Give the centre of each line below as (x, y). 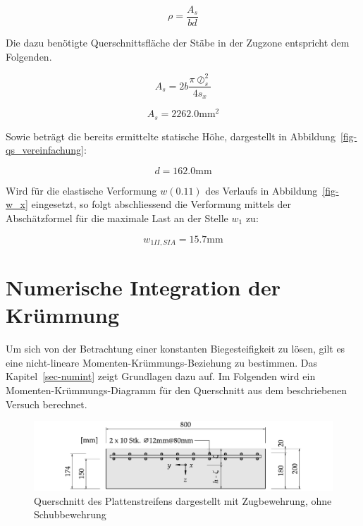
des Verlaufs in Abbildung (262, 190)
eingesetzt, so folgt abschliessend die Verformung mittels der (161, 204)
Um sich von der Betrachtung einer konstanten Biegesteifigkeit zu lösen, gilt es (176, 349)
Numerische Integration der (143, 287)
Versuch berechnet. (47, 404)
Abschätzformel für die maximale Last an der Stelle (117, 218)
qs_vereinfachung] (45, 150)
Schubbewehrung (70, 514)
